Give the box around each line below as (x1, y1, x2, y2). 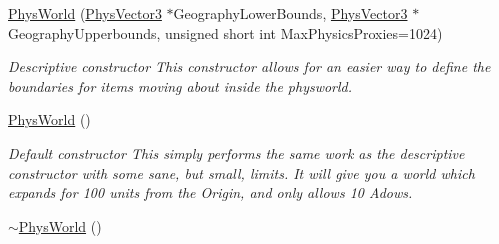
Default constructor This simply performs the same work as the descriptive (8, 142, 465, 163)
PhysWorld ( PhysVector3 (8, 3, 162, 23)
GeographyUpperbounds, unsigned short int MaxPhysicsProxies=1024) (8, 22, 443, 43)
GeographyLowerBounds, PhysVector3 (173, 3, 408, 23)
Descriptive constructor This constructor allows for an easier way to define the (8, 56, 491, 77)
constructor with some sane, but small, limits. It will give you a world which (8, 162, 475, 183)
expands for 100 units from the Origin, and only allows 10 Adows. (8, 182, 413, 203)
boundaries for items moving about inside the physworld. (8, 75, 353, 96)
